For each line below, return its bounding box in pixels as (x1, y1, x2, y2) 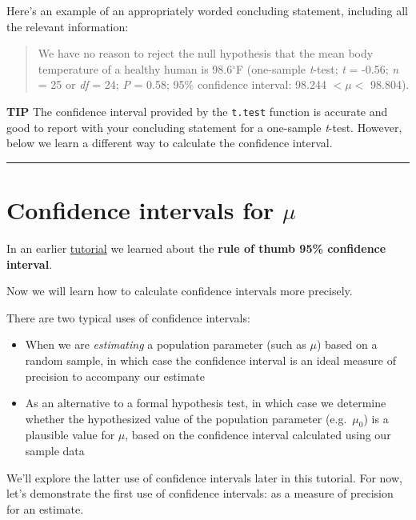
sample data (25, 442, 85, 459)
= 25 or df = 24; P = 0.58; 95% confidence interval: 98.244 (38, 76, 326, 93)
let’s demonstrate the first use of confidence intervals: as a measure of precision (6, 485, 394, 502)
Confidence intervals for (6, 194, 274, 226)
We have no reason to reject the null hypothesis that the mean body (38, 45, 374, 62)
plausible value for (25, 426, 115, 443)
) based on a (316, 336, 378, 353)
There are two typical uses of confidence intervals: (6, 309, 250, 326)
